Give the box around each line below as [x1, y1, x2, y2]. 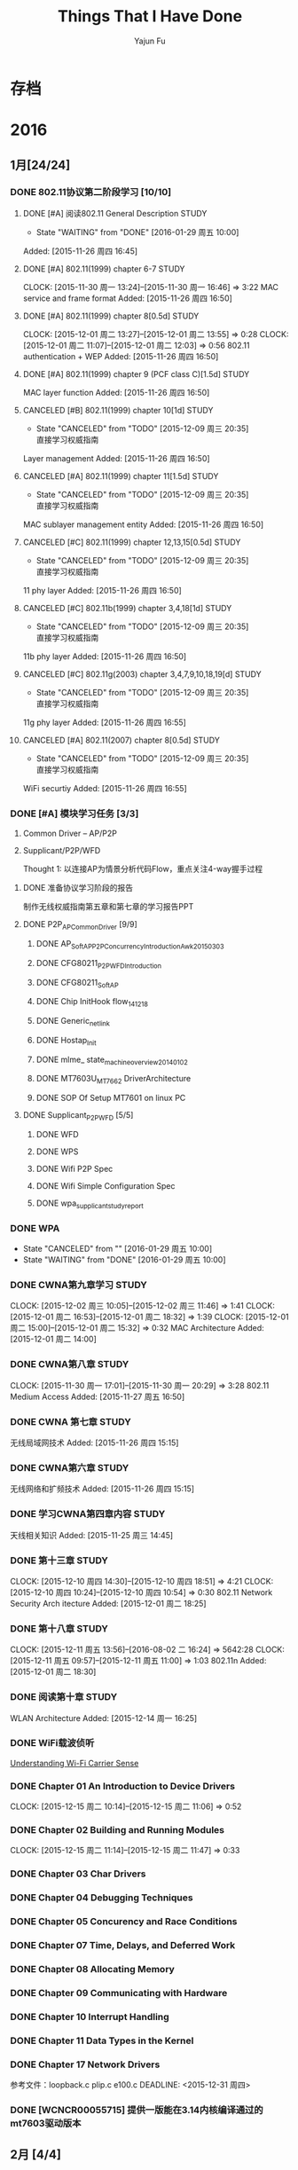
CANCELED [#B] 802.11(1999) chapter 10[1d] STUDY [22, 405, 214, 415]
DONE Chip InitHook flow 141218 [35, 996, 149, 1009]
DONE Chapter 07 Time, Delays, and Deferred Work [10, 1939, 236, 1952]
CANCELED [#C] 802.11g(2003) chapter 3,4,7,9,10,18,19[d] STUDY [22, 668, 262, 680]
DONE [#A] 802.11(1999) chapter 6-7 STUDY [22, 263, 185, 274]
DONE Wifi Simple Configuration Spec [35, 1181, 176, 1191]
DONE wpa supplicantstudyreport [35, 1198, 145, 1210]
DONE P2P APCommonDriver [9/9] [22, 919, 138, 932]
